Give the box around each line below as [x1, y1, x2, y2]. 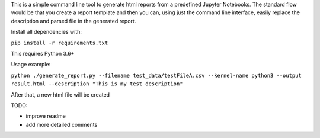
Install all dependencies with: [11, 28, 82, 36]
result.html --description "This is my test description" [11, 81, 183, 87]
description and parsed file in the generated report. [11, 17, 136, 24]
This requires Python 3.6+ [11, 50, 75, 57]
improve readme [25, 113, 66, 120]
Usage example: [11, 61, 51, 68]
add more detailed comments [25, 121, 98, 128]
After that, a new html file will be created [11, 91, 110, 98]
